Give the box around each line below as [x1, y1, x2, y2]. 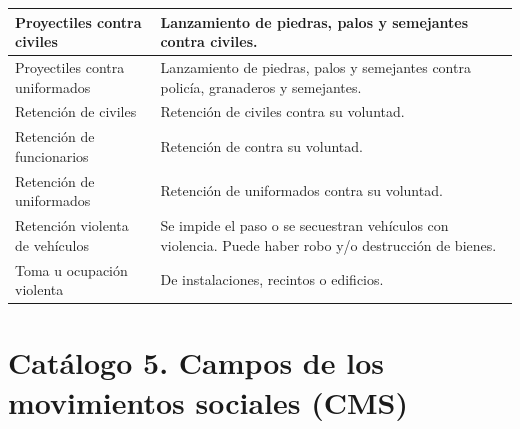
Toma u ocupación [15, 259, 128, 280]
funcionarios [15, 145, 89, 166]
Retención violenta [15, 215, 129, 236]
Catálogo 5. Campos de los [8, 342, 384, 383]
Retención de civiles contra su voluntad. [160, 101, 405, 122]
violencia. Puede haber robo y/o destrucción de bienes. [160, 234, 497, 255]
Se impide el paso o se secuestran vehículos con [160, 215, 449, 236]
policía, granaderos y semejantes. [160, 76, 362, 97]
